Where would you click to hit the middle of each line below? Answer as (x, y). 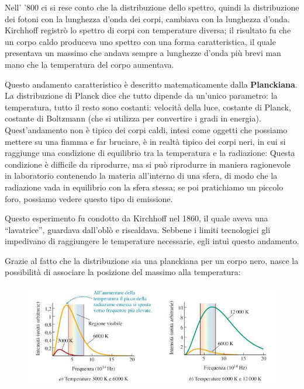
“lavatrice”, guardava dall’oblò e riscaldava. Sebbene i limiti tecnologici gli (138, 229)
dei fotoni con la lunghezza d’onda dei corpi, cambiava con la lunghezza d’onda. (147, 18)
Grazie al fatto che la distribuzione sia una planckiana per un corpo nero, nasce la (152, 260)
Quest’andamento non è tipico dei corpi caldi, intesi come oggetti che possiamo (146, 129)
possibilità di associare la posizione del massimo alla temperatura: (123, 272)
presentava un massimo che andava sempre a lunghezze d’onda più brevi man (143, 53)
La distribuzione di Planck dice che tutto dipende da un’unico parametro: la (141, 95)
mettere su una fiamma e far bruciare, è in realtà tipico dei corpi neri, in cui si (145, 141)
